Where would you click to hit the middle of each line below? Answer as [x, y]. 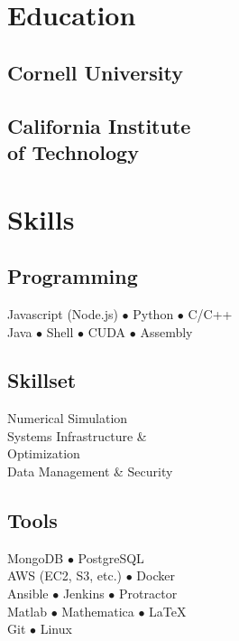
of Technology [73, 151]
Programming [73, 276]
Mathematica [98, 611]
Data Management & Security [90, 471]
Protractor [148, 594]
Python [153, 313]
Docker [156, 575]
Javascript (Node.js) [63, 313]
